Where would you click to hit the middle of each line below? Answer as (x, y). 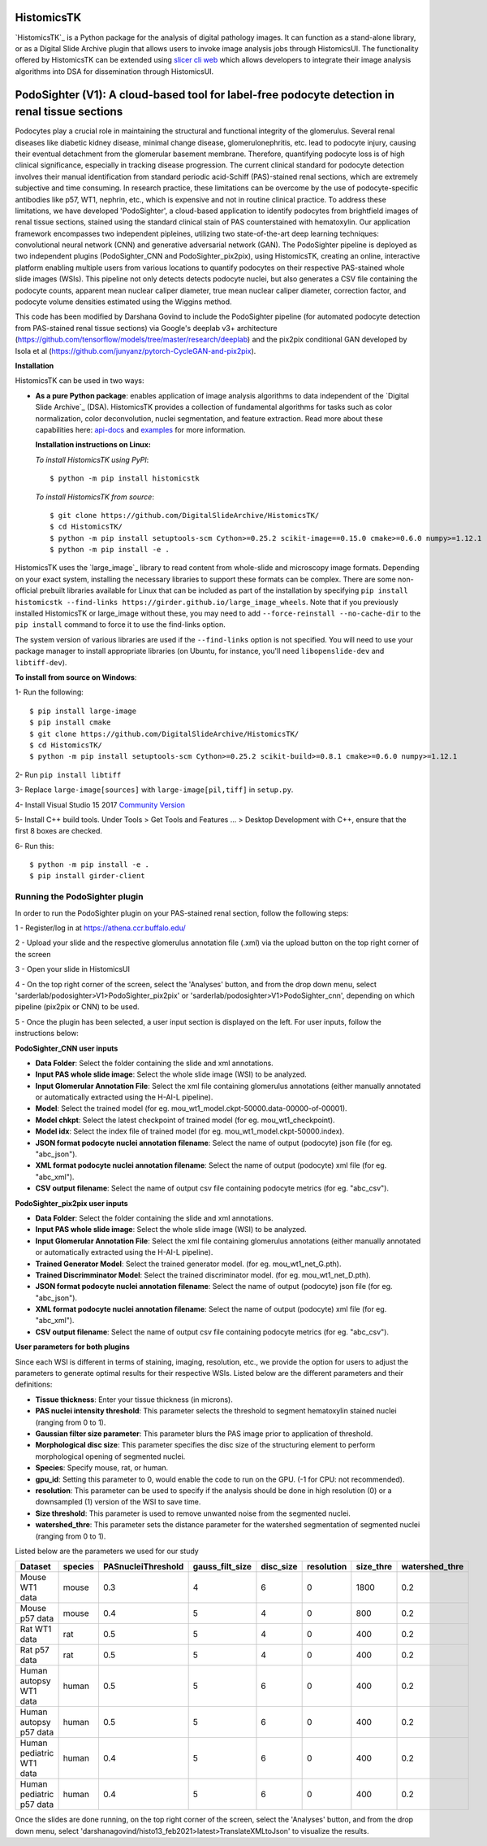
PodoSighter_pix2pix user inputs (72, 1203)
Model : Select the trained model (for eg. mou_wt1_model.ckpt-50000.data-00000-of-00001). (192, 1108)
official (26, 590)
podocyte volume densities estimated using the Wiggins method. (123, 302)
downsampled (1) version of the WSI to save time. (118, 1502)
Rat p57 (35, 1650)
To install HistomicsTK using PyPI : (92, 459)
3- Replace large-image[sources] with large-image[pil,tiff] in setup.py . (154, 790)
